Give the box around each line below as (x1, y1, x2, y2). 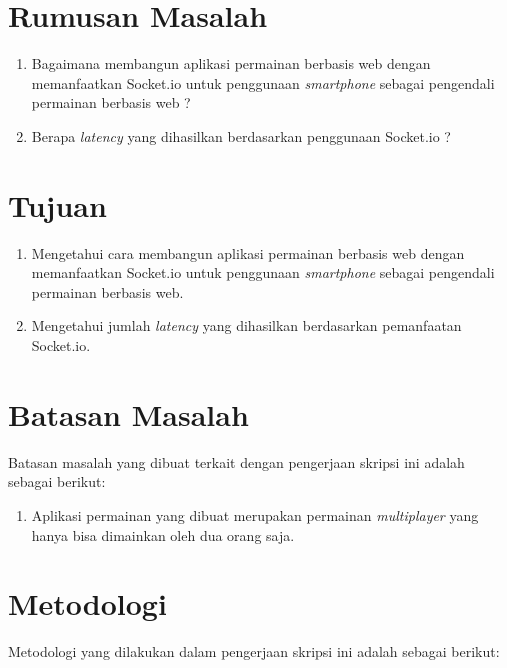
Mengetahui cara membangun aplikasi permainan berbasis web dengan (31, 242, 465, 263)
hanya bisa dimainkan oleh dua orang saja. (31, 524, 295, 545)
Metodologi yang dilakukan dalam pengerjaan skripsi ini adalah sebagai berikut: (8, 641, 500, 662)
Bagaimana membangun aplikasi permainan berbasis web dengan (31, 53, 431, 74)
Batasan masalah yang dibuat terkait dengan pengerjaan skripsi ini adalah (8, 451, 465, 472)
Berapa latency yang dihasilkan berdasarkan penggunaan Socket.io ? (31, 125, 451, 146)
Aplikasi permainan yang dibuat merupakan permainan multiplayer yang (31, 504, 479, 525)
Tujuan (8, 184, 107, 225)
